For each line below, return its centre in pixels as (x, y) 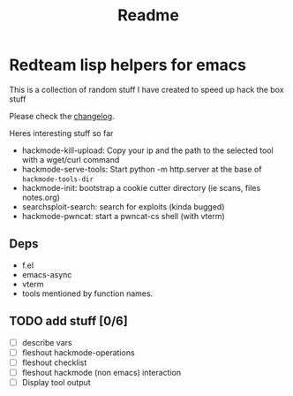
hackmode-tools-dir (58, 179)
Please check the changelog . (62, 116)
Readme (148, 15)
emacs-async (47, 274)
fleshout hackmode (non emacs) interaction (101, 372)
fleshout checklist (54, 362)
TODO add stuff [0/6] (68, 321)
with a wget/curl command (71, 159)
